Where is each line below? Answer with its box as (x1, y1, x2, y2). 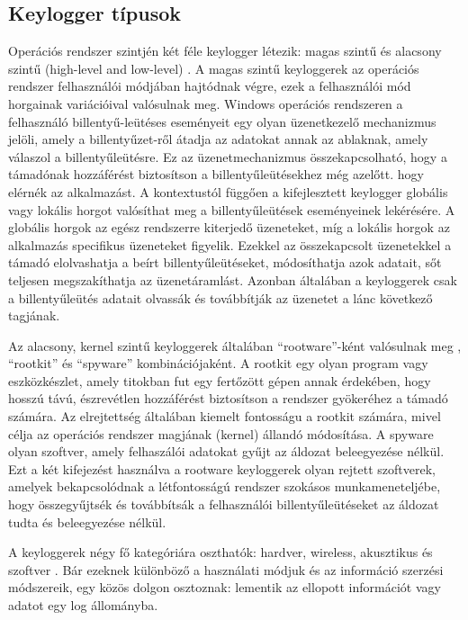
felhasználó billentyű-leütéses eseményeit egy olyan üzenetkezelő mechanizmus (8, 112, 436, 130)
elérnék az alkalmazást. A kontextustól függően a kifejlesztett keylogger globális (8, 182, 448, 201)
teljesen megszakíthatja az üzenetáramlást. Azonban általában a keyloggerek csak (8, 270, 457, 289)
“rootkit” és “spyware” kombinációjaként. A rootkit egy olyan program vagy (8, 354, 428, 373)
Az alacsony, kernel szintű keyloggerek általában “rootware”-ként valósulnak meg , (8, 336, 462, 355)
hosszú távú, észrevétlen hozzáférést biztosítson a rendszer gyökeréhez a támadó (8, 389, 448, 408)
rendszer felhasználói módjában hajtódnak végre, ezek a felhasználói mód (8, 76, 411, 95)
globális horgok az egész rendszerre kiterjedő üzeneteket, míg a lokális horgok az (8, 218, 450, 237)
